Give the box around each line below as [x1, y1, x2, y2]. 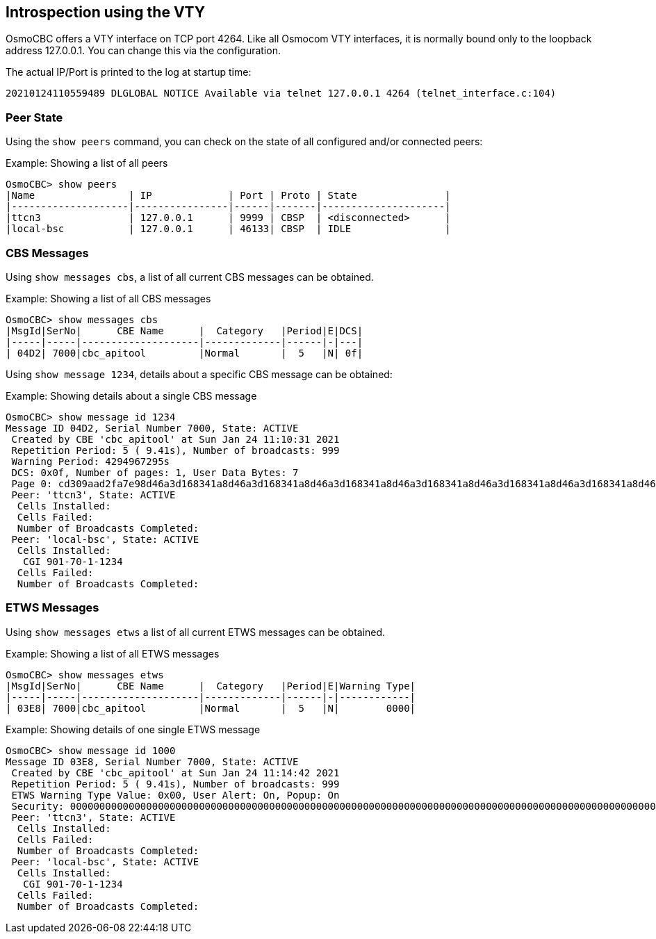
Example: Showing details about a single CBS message [6, 389, 257, 402]
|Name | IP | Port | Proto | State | [6, 190, 451, 202]
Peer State [6, 110, 63, 124]
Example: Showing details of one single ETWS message [6, 723, 261, 735]
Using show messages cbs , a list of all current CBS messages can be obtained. [6, 270, 374, 283]
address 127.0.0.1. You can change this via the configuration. [6, 44, 281, 57]
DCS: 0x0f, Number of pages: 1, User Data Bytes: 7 [11, 466, 299, 478]
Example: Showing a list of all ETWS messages [6, 647, 220, 660]
